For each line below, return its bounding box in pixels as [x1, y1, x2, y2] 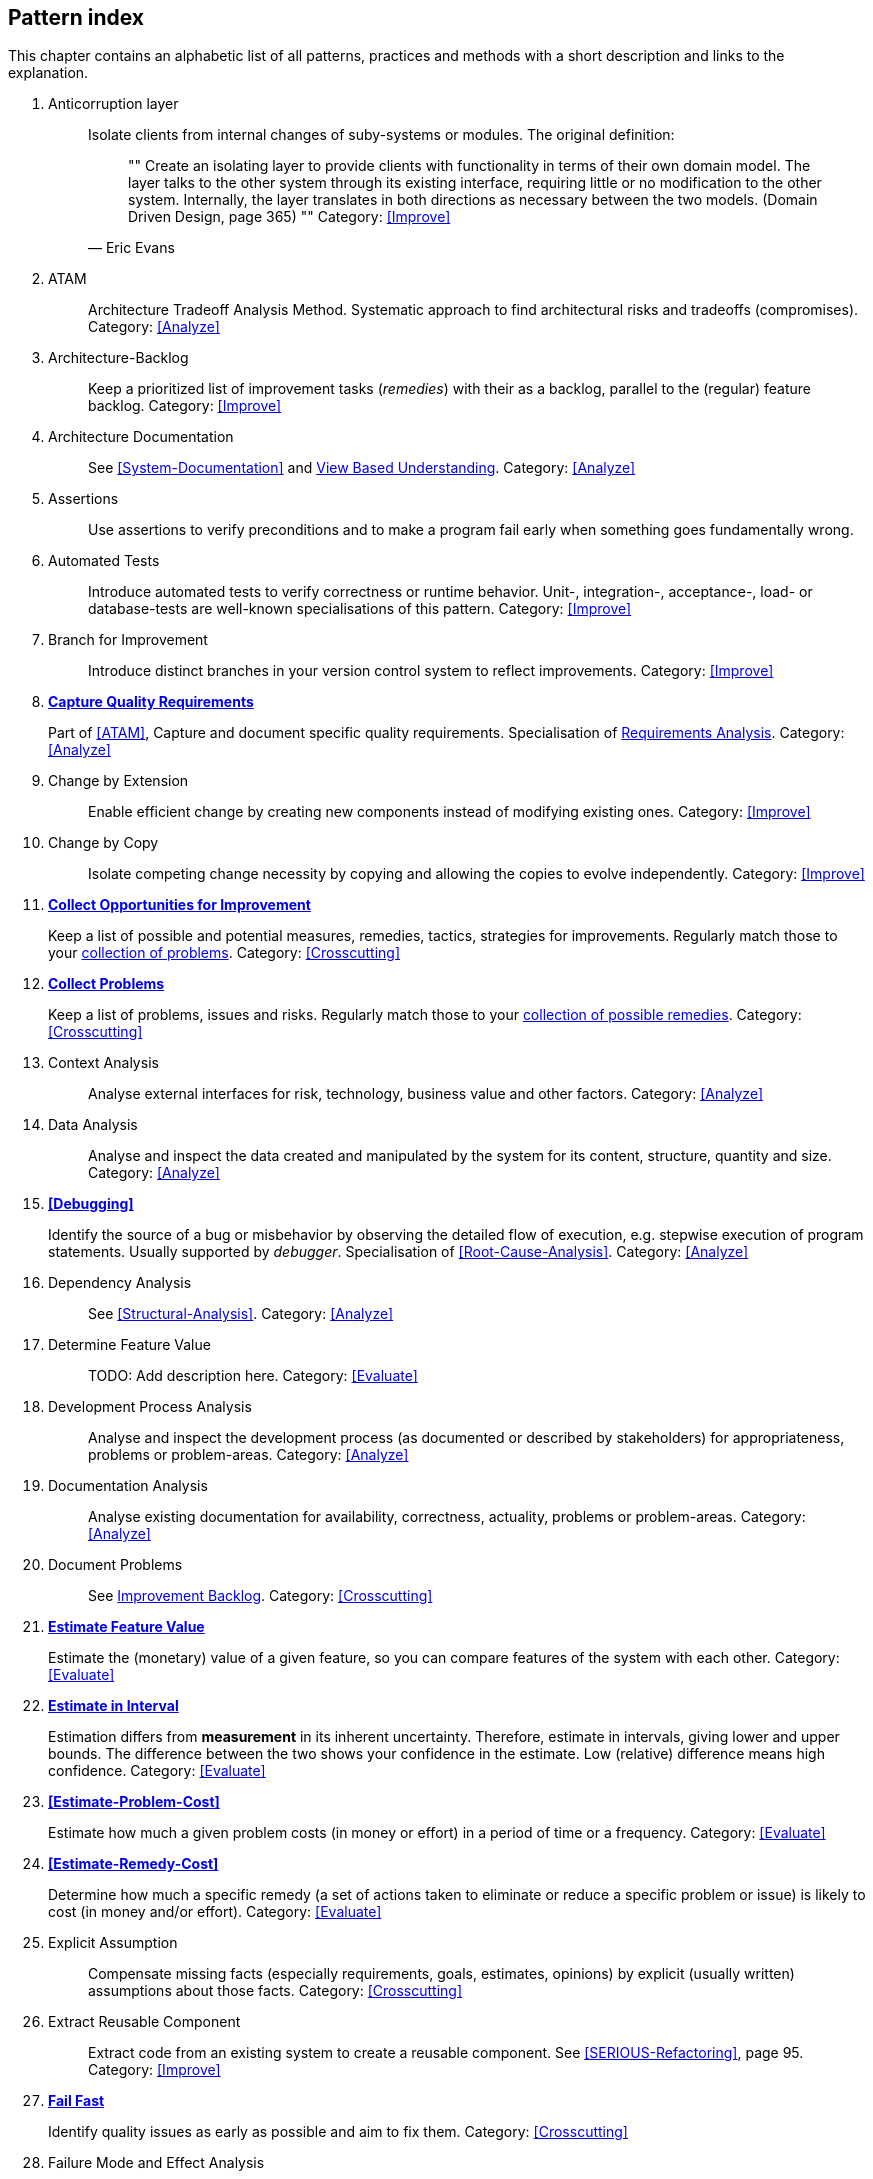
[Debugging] [48, 1195, 134, 1213]
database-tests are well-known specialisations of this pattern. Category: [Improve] [88, 600, 632, 618]
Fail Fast [48, 2092, 105, 2110]
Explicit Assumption [48, 1934, 178, 1952]
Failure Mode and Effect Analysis [48, 2154, 265, 2172]
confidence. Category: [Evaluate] [48, 1762, 266, 1780]
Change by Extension [48, 772, 189, 790]
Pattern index [8, 5, 145, 30]
